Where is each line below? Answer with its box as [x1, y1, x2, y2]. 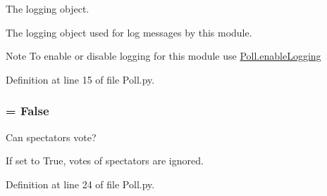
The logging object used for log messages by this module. [6, 25, 252, 39]
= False [6, 102, 49, 119]
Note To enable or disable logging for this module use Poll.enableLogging [6, 48, 321, 63]
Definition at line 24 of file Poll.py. [6, 176, 155, 191]
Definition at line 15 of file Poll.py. [6, 72, 155, 86]
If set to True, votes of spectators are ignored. [6, 153, 204, 168]
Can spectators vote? [6, 129, 97, 144]
